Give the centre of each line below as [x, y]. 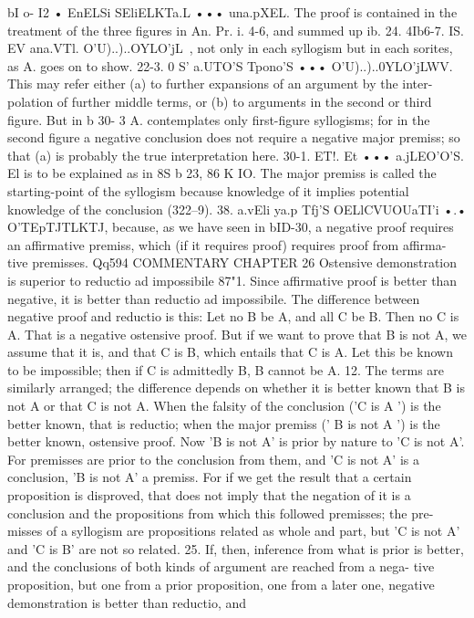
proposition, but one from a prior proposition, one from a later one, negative [221, 584]
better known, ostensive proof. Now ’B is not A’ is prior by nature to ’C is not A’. [236, 441]
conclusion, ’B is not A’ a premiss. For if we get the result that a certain [210, 477]
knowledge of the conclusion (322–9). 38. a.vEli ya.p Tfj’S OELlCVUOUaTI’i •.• [237, 209]
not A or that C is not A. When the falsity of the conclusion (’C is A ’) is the [224, 406]
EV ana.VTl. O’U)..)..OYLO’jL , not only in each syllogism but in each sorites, [230, 48]
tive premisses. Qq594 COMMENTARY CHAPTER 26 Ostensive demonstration [232, 262]
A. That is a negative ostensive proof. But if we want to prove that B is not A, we [237, 334]
